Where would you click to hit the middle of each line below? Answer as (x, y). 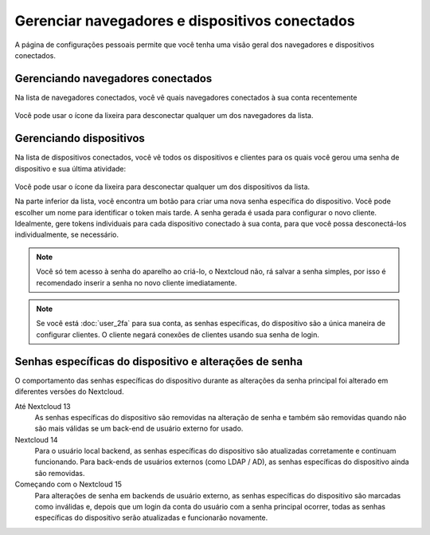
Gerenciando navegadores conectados (113, 79)
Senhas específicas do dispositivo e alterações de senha (158, 362)
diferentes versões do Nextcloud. (69, 391)
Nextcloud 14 (37, 439)
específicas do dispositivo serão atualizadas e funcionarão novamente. (151, 517)
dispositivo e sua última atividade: (70, 168)
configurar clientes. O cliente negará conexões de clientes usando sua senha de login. (178, 334)
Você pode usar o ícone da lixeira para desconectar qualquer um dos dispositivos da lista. (162, 187)
